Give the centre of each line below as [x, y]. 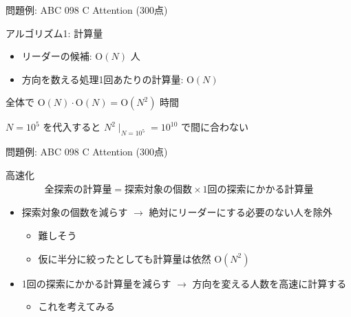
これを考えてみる [76, 306]
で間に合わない [215, 127]
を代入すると [72, 127]
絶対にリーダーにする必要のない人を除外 [241, 212]
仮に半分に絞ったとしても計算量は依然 [125, 258]
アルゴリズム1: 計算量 [54, 33]
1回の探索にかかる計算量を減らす [96, 283]
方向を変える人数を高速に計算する [269, 283]
